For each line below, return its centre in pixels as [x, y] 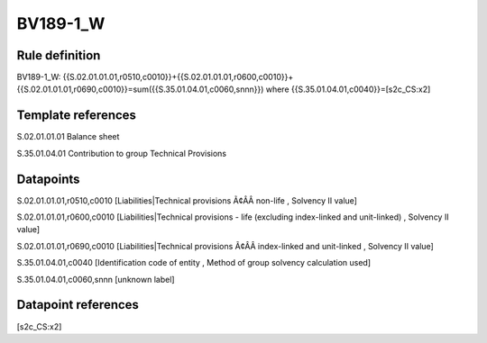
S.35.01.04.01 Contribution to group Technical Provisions [122, 153]
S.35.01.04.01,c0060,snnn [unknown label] [96, 279]
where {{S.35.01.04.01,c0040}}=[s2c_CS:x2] [348, 89]
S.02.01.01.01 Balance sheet [68, 137]
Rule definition [59, 55]
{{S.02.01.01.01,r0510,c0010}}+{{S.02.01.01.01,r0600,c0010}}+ [178, 77]
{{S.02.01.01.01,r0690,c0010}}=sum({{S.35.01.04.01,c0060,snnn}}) [140, 89]
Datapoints [48, 179]
